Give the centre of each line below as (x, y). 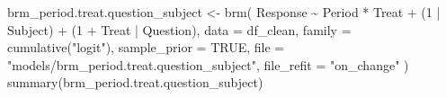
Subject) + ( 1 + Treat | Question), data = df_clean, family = (179, 29)
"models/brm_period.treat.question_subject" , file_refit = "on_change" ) (208, 64)
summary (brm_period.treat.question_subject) (135, 82)
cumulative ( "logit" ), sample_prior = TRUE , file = (146, 47)
